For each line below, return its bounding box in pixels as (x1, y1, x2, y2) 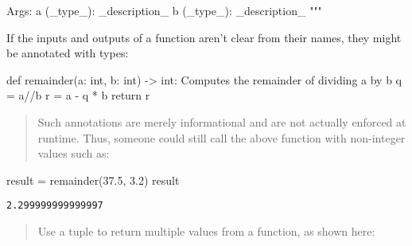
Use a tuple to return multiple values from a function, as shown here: (37, 223, 375, 239)
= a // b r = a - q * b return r (6, 87, 150, 103)
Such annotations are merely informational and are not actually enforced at (37, 113, 406, 130)
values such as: (37, 145, 110, 162)
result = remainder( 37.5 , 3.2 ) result (6, 171, 180, 188)
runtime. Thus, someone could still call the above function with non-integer (37, 129, 406, 146)
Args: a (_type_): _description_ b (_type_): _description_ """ (6, 2, 322, 18)
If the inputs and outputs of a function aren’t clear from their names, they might (6, 29, 402, 45)
